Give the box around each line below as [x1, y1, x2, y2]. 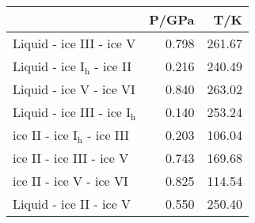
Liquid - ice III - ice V [13, 34, 136, 52]
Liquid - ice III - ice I [13, 103, 131, 121]
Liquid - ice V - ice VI [13, 80, 135, 98]
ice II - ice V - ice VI [13, 172, 128, 190]
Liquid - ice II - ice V [13, 195, 131, 213]
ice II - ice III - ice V [13, 149, 129, 167]
